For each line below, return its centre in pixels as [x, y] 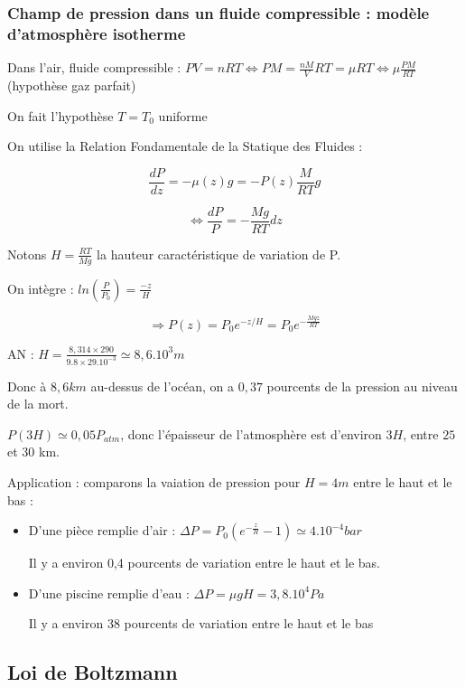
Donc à [27, 386]
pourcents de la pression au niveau [362, 386]
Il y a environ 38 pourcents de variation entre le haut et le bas [201, 623]
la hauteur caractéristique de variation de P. [219, 254]
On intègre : [41, 288]
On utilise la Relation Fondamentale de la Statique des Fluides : [185, 146]
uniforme [183, 115]
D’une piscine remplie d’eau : [109, 593]
